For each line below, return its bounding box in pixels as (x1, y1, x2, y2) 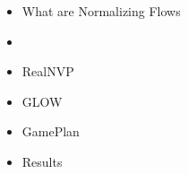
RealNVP (21, 62, 74, 81)
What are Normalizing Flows (21, 2, 181, 20)
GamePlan (21, 122, 80, 141)
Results (21, 152, 63, 170)
